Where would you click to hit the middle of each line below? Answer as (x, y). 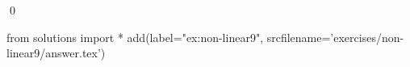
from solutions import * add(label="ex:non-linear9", (135, 37)
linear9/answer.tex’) (56, 53)
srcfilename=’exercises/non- (335, 37)
